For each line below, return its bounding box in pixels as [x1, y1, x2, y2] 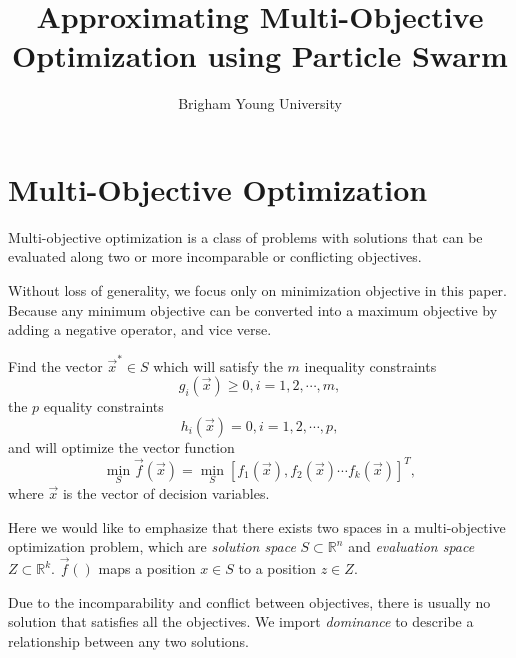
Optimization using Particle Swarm [12, 35, 508, 76]
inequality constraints [304, 355, 437, 376]
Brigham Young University [178, 93, 342, 114]
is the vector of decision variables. [62, 483, 270, 504]
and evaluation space [348, 536, 475, 557]
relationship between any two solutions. [8, 630, 249, 651]
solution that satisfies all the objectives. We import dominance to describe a [8, 611, 474, 632]
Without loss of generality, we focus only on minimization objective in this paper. [8, 280, 507, 301]
